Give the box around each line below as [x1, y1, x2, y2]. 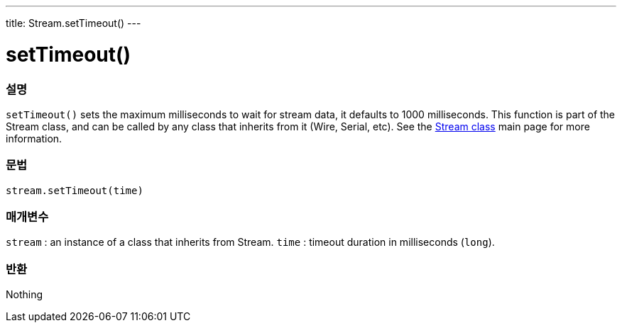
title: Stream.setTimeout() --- [6, 17, 141, 29]
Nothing [6, 288, 43, 301]
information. [6, 132, 62, 145]
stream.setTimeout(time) [6, 184, 143, 196]
